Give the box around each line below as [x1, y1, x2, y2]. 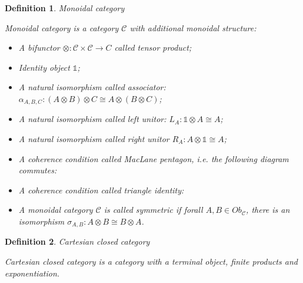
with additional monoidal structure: [129, 21, 257, 34]
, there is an [246, 203, 290, 216]
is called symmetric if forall [104, 203, 203, 216]
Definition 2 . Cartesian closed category [5, 235, 150, 248]
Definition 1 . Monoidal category [5, 2, 125, 14]
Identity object [18, 61, 70, 73]
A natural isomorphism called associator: [18, 81, 166, 93]
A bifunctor [18, 41, 60, 54]
